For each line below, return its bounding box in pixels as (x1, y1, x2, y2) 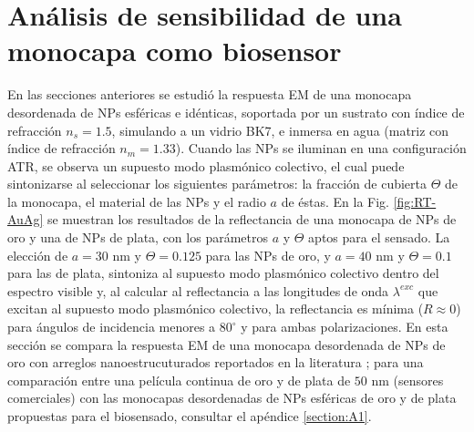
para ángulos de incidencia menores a (7, 317, 216, 336)
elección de (7, 245, 68, 264)
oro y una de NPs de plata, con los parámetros (7, 228, 268, 247)
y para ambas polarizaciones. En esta (241, 317, 448, 336)
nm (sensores (371, 370, 444, 389)
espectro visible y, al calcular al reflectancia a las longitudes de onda (7, 281, 389, 300)
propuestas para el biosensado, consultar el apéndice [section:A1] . (7, 406, 372, 425)
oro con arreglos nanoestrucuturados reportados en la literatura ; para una (7, 353, 424, 372)
